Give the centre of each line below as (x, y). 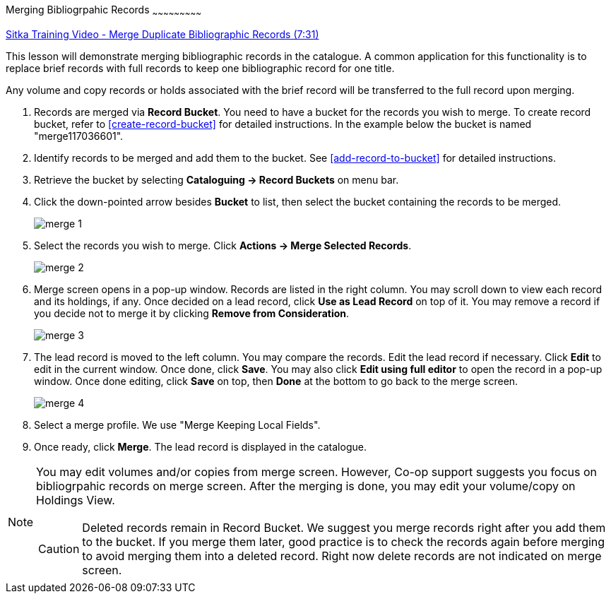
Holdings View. (76, 500)
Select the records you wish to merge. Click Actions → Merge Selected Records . (223, 245)
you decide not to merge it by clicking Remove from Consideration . (192, 313)
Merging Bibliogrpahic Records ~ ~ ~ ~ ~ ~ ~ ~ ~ (103, 11)
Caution (59, 548)
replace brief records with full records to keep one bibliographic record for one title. (200, 68)
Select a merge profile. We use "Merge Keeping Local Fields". (177, 425)
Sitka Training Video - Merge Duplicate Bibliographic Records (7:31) (162, 34)
